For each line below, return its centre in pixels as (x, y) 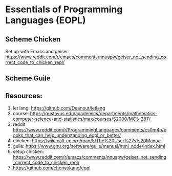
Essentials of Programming (64, 9)
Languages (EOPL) (46, 20)
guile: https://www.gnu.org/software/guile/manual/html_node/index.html (89, 146)
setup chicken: (28, 151)
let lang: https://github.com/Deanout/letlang (59, 108)
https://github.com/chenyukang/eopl (51, 168)
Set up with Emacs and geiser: (37, 51)
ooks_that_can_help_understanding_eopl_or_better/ (67, 135)
